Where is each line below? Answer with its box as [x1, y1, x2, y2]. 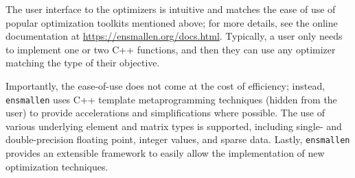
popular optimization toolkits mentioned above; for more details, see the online [5, 15, 338, 29]
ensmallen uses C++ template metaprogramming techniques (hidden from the [5, 92, 337, 106]
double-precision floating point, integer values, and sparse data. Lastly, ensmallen [5, 132, 350, 147]
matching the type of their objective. [5, 55, 160, 70]
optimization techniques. [5, 159, 108, 173]
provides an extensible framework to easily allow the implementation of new [5, 146, 325, 160]
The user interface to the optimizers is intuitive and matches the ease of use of [5, 2, 336, 16]
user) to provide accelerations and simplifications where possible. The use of [5, 105, 325, 120]
